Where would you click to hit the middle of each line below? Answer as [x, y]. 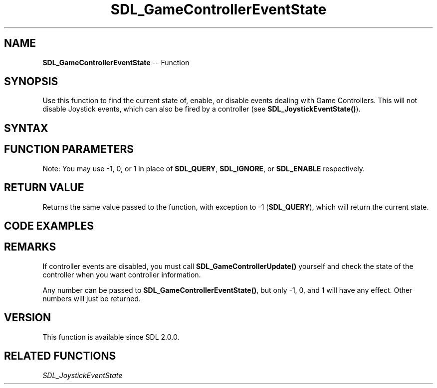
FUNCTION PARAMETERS [69, 149]
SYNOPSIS [31, 82]
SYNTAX [26, 128]
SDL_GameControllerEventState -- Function [116, 62]
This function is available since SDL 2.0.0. [111, 337]
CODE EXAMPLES [49, 226]
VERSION [28, 318]
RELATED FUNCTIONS [60, 356]
